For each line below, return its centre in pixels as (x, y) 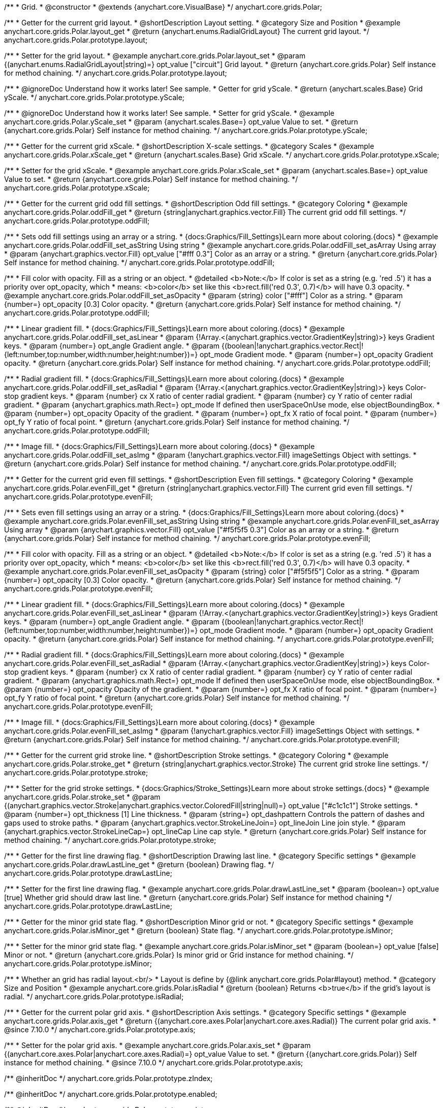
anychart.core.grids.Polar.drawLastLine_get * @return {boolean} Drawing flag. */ (139, 864)
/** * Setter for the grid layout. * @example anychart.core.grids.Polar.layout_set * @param (155, 56)
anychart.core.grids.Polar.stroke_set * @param (82, 797)
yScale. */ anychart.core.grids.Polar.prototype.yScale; (94, 97)
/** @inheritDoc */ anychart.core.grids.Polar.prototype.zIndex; (108, 1078)
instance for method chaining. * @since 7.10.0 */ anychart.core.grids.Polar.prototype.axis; (154, 1063)
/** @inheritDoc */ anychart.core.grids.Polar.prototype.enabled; (111, 1094)
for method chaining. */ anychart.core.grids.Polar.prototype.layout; (116, 73)
